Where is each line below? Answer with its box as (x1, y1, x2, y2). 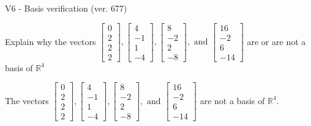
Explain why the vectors (5, 35, 96, 47)
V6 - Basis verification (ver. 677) (5, 2, 127, 14)
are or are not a (247, 35, 306, 47)
